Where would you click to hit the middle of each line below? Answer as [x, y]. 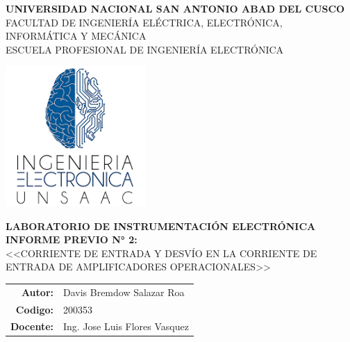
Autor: [37, 292]
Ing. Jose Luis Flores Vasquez [126, 326]
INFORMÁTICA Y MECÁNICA [76, 36]
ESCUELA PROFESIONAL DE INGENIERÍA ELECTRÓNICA [145, 49]
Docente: [32, 326]
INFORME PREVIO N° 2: [72, 239]
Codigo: [34, 309]
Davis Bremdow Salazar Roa [124, 292]
